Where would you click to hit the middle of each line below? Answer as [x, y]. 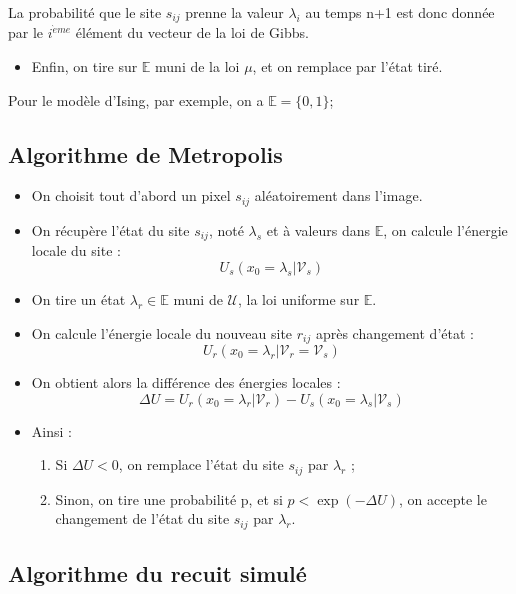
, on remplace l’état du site [201, 464]
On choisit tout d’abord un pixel [131, 195]
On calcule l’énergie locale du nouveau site [162, 332]
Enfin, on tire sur [84, 66]
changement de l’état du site [142, 518]
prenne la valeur [234, 12]
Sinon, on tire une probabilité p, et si [169, 498]
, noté [226, 229]
